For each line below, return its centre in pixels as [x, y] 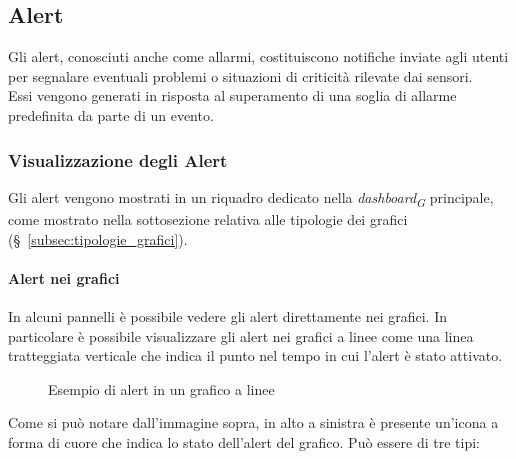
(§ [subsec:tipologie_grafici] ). [98, 238]
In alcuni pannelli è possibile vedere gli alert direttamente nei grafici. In [227, 315]
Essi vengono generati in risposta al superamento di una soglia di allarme [232, 95]
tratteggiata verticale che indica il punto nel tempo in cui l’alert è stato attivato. [255, 355]
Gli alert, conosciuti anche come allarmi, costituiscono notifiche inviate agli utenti [258, 56]
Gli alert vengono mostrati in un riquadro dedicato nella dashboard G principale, [251, 198]
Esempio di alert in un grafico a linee [161, 388]
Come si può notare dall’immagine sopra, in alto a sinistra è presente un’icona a [253, 422]
